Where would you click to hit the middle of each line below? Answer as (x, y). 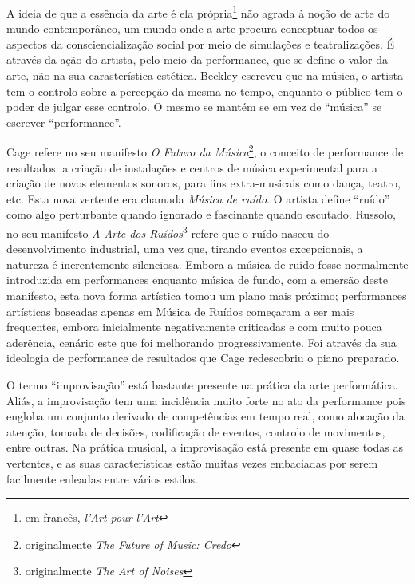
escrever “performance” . (64, 122)
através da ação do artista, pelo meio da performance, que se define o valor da (197, 59)
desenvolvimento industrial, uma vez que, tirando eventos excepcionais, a (185, 249)
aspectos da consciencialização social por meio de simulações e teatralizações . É (201, 43)
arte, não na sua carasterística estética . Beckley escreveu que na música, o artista (205, 75)
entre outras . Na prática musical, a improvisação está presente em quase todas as (205, 447)
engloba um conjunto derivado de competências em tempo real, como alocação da (206, 416)
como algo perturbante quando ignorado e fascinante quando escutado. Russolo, (201, 214)
